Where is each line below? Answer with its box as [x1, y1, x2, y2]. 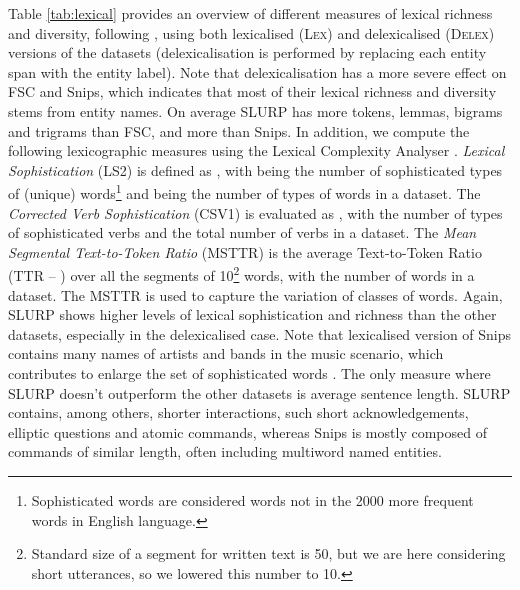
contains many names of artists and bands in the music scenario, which [8, 343, 444, 364]
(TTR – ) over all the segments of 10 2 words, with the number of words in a [8, 262, 475, 286]
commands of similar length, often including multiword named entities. [8, 441, 442, 462]
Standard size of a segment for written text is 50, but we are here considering [31, 543, 506, 564]
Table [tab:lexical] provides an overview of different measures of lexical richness [8, 3, 493, 23]
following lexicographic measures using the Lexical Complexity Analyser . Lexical [8, 140, 505, 161]
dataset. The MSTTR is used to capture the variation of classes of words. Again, [8, 284, 503, 305]
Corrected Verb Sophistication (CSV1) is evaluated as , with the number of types [8, 202, 503, 223]
